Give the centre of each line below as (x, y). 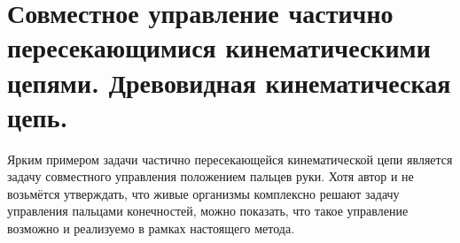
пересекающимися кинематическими (219, 47)
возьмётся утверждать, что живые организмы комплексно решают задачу (203, 193)
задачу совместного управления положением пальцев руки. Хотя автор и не (211, 176)
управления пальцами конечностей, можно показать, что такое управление (208, 211)
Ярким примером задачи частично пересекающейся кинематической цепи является (230, 159)
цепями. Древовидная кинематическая (229, 82)
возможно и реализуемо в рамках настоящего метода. (151, 228)
